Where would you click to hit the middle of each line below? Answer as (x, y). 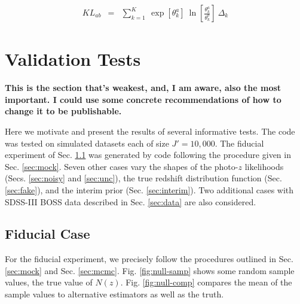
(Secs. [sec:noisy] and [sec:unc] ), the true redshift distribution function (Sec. (143, 178)
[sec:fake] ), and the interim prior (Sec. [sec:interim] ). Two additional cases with (149, 189)
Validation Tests (73, 59)
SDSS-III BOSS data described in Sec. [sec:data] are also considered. (131, 201)
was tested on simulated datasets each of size (87, 143)
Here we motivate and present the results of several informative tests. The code (150, 131)
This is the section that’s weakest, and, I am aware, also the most (143, 88)
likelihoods (264, 166)
